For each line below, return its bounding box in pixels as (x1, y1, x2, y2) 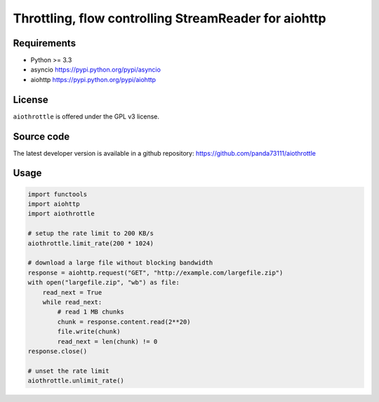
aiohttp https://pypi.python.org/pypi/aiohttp (30, 75, 157, 83)
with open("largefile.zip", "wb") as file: (27, 279, 180, 287)
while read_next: (42, 298, 102, 306)
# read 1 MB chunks (57, 308, 124, 316)
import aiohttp (27, 200, 80, 208)
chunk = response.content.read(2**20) (57, 318, 191, 326)
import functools (27, 190, 88, 198)
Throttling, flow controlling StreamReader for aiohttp (13, 11, 326, 26)
